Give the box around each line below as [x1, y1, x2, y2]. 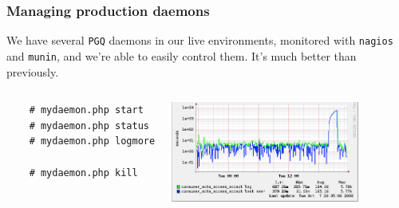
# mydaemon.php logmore [29, 135, 156, 147]
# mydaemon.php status [29, 120, 149, 131]
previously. [6, 63, 59, 80]
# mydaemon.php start [29, 104, 144, 116]
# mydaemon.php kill [29, 167, 138, 179]
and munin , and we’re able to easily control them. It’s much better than [6, 47, 357, 64]
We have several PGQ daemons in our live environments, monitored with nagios [6, 32, 393, 49]
